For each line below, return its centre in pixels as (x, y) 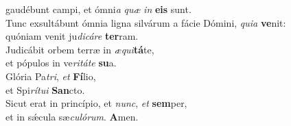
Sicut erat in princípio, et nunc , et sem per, (96, 103)
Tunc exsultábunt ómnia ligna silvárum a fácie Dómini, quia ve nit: (146, 22)
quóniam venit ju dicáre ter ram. (72, 36)
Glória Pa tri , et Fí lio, (51, 76)
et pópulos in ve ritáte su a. (61, 63)
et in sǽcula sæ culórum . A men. (72, 116)
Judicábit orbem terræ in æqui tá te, (80, 49)
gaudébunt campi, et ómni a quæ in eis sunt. (98, 9)
